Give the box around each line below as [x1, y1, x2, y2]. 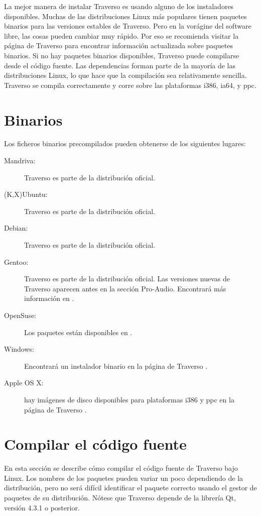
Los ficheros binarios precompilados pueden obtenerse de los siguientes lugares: [4, 138, 246, 149]
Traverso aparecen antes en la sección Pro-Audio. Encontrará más [24, 283, 226, 293]
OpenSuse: [4, 310, 37, 320]
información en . [24, 293, 74, 303]
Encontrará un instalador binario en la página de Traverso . [24, 360, 208, 371]
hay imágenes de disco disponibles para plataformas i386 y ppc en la [24, 394, 234, 404]
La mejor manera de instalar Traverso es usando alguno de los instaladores [4, 1, 234, 11]
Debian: [4, 223, 28, 233]
